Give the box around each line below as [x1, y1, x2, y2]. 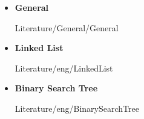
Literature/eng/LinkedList [15, 61, 113, 74]
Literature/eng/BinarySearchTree [15, 102, 139, 114]
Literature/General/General [15, 21, 119, 34]
